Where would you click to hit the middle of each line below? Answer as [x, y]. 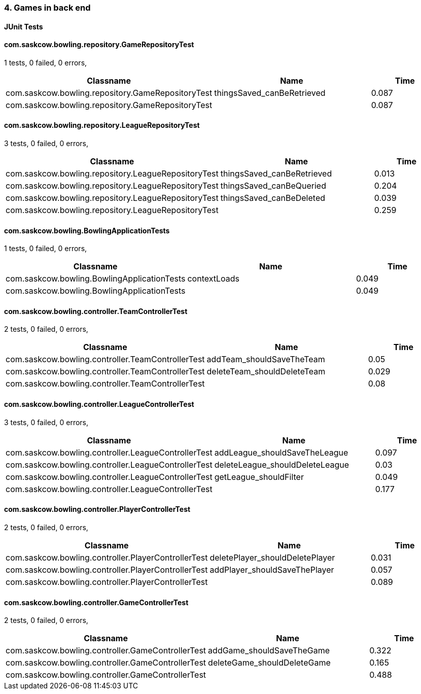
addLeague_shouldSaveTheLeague [281, 452]
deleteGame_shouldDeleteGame [269, 663]
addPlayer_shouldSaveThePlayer [272, 569]
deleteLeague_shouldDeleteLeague [282, 464]
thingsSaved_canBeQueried [273, 186]
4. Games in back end [47, 8]
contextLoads [213, 279]
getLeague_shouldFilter [259, 477]
